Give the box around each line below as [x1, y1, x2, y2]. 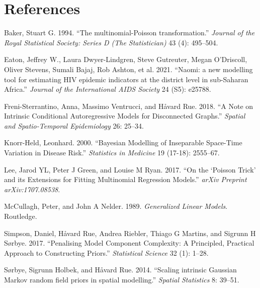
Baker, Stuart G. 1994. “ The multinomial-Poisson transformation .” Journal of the [4, 27, 255, 38]
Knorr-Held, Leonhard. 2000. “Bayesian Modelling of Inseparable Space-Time [4, 137, 242, 148]
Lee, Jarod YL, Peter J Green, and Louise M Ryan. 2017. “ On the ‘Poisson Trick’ [4, 164, 256, 175]
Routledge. [4, 211, 37, 221]
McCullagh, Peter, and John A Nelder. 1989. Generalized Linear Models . [4, 201, 228, 211]
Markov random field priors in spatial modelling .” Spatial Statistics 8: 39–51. [4, 274, 239, 284]
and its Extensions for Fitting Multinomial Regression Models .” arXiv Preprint [4, 174, 247, 185]
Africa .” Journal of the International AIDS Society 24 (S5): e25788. [4, 84, 211, 94]
